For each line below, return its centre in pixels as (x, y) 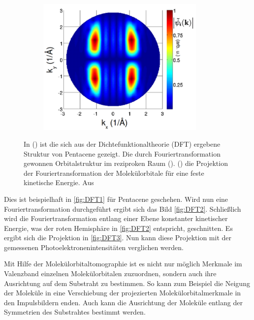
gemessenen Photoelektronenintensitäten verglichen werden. (94, 247)
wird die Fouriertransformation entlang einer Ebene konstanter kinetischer (116, 218)
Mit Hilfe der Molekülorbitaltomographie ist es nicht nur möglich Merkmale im (123, 264)
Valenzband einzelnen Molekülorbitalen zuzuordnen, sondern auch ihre (110, 273)
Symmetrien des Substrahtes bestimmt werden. (75, 312)
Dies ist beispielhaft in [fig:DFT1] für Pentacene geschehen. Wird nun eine (116, 199)
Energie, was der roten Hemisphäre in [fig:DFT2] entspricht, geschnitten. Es (118, 228)
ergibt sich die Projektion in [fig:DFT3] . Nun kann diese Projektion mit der (118, 238)
